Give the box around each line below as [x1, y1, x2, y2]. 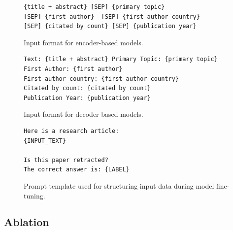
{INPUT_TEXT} [24, 137, 66, 144]
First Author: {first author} [24, 65, 123, 72]
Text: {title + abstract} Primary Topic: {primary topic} [24, 56, 218, 63]
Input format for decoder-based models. [24, 109, 143, 119]
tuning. [24, 190, 45, 200]
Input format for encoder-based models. [24, 37, 143, 47]
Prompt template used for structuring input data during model [24, 180, 214, 191]
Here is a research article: [24, 127, 119, 134]
